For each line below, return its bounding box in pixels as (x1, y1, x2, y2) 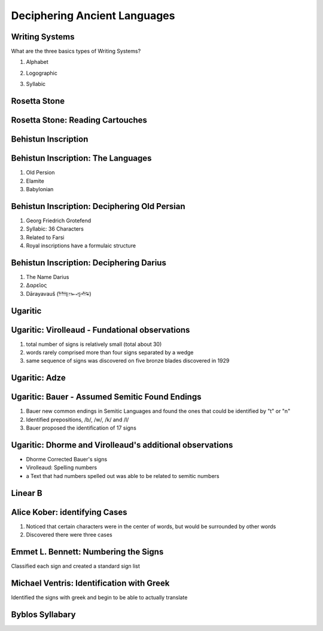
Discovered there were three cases (26, 531, 113, 538)
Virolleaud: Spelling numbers (26, 464, 97, 471)
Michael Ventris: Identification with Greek (11, 578, 170, 588)
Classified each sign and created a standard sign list (11, 562, 141, 570)
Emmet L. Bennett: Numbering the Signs (11, 547, 164, 557)
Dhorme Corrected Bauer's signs (26, 456, 108, 463)
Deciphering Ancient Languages (11, 9, 175, 22)
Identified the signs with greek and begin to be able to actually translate (11, 593, 188, 601)
